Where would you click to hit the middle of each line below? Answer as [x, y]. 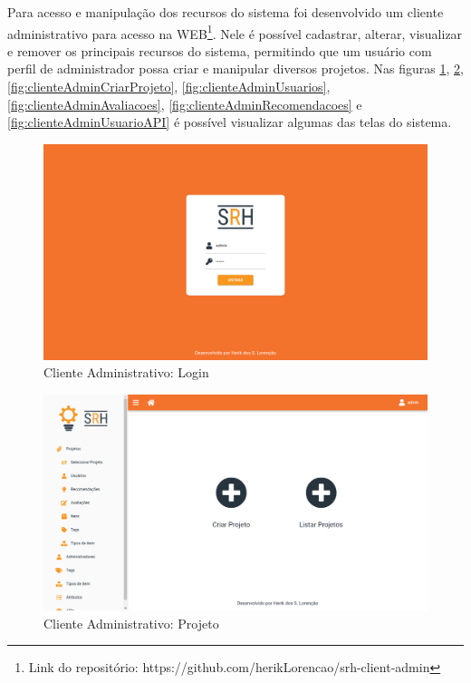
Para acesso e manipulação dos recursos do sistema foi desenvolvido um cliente [226, 12]
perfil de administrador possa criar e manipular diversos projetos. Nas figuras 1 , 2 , [235, 68]
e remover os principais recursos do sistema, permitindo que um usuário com [220, 50]
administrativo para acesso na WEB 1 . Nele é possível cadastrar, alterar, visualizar [235, 32]
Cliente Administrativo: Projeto [131, 623]
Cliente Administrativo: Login [126, 372]
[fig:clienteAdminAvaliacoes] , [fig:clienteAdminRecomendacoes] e [185, 104]
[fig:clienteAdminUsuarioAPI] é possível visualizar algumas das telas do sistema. [230, 122]
